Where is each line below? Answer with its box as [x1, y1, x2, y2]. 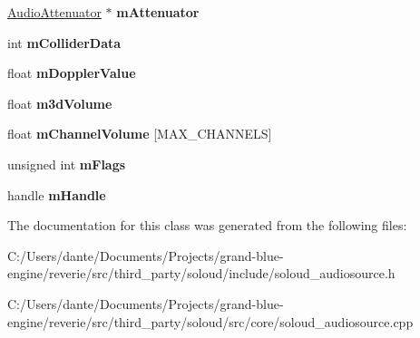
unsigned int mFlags [7, 154, 126, 173]
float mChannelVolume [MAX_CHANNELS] [7, 124, 272, 143]
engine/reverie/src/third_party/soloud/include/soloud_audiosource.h [7, 264, 396, 283]
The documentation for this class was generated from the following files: [7, 216, 407, 235]
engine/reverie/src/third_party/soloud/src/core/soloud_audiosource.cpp [7, 312, 414, 331]
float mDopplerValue [7, 63, 136, 82]
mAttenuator [116, 3, 200, 21]
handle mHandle [7, 185, 106, 204]
